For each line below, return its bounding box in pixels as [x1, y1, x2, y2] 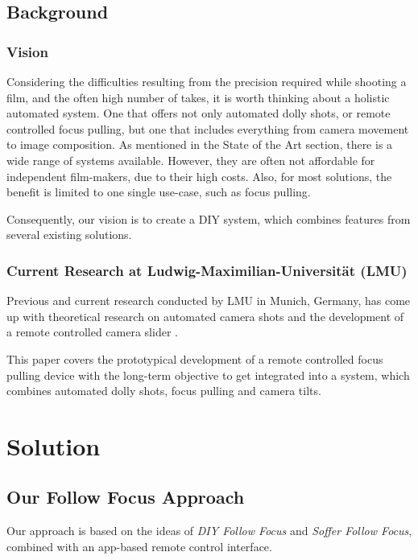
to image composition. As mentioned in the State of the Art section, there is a [6, 136, 393, 153]
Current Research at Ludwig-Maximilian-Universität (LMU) [6, 260, 408, 280]
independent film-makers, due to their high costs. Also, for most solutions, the [6, 167, 392, 184]
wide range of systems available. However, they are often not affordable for [6, 151, 375, 168]
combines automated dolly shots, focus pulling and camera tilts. [6, 382, 321, 399]
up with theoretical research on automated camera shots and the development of [6, 307, 404, 324]
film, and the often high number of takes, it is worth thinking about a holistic [6, 89, 390, 105]
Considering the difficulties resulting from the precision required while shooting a [6, 73, 407, 89]
